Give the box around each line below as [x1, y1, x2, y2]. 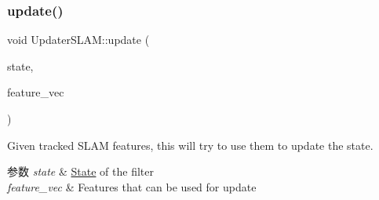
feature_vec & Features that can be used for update [7, 178, 257, 195]
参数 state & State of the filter [7, 163, 154, 180]
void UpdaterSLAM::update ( [7, 31, 150, 48]
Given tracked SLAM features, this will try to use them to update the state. [7, 136, 374, 153]
